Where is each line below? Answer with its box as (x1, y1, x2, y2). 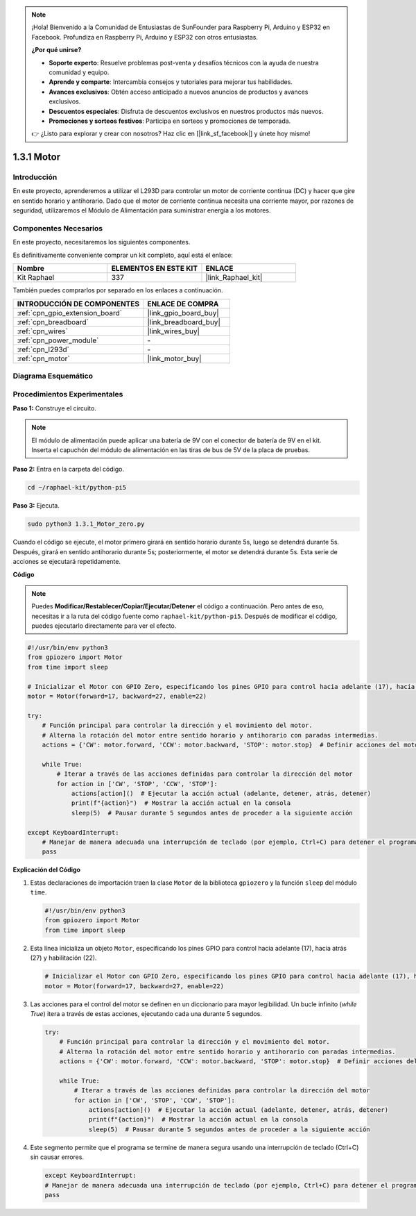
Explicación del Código (12, 865, 81, 874)
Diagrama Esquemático (12, 371, 94, 381)
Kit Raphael (17, 273, 55, 283)
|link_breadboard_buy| (146, 317, 221, 326)
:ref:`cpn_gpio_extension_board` (17, 308, 123, 317)
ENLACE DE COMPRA (146, 299, 219, 308)
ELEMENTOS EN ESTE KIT (111, 264, 198, 274)
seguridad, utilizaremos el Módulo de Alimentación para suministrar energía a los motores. (12, 206, 271, 215)
